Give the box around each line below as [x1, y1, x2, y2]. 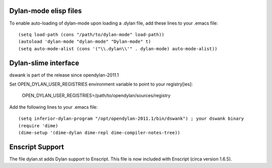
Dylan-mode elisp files [9, 7, 82, 15]
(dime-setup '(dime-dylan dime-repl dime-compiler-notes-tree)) [18, 130, 181, 135]
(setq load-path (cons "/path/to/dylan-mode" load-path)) [18, 32, 165, 37]
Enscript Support [9, 142, 64, 151]
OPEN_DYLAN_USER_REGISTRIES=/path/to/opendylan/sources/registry [22, 93, 171, 99]
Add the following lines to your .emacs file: [9, 104, 98, 110]
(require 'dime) [18, 123, 58, 128]
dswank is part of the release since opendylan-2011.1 [9, 72, 119, 78]
